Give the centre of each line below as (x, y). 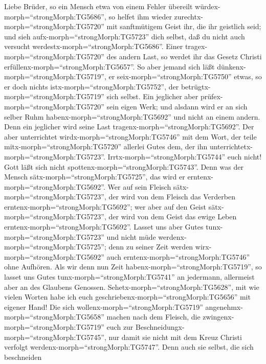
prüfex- (212, 96)
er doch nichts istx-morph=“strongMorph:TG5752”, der (92, 86)
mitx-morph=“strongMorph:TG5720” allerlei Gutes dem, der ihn (106, 146)
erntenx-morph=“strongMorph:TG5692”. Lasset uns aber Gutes (104, 227)
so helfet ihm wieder (140, 16)
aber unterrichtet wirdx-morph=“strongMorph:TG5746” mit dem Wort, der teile (130, 136)
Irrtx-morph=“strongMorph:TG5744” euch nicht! (185, 156)
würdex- (208, 6)
